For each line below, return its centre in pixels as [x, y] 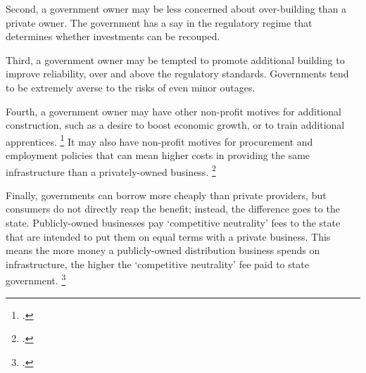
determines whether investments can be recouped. [113, 36]
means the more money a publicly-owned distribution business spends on [163, 250]
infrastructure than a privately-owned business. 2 [111, 170]
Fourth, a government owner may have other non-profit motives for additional [173, 111]
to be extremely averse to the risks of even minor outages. [131, 87]
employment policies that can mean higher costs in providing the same [158, 155]
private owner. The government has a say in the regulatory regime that [159, 22]
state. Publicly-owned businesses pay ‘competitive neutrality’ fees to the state [173, 223]
